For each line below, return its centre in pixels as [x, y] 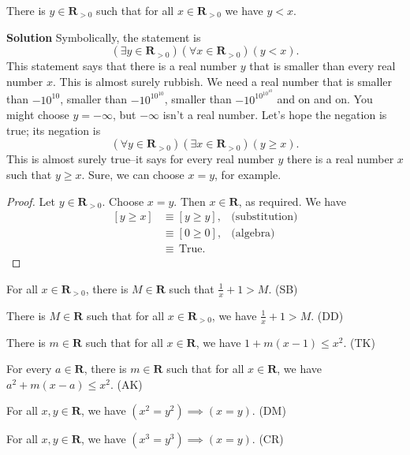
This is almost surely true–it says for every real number [140, 159]
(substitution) [265, 217]
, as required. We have [292, 201]
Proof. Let [31, 201]
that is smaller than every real [322, 66]
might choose [38, 115]
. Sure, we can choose [133, 175]
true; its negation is [54, 130]
